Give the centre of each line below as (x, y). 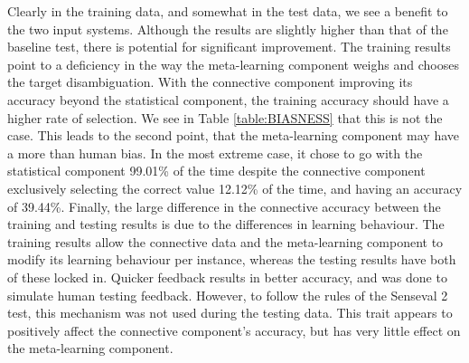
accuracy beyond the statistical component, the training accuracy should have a (228, 99)
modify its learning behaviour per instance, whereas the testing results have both (232, 259)
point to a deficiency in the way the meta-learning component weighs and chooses (233, 64)
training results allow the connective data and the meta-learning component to (225, 241)
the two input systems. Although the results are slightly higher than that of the (228, 29)
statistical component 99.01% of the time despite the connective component (216, 171)
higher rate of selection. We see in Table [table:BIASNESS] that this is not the (225, 117)
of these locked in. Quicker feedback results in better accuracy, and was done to (227, 277)
